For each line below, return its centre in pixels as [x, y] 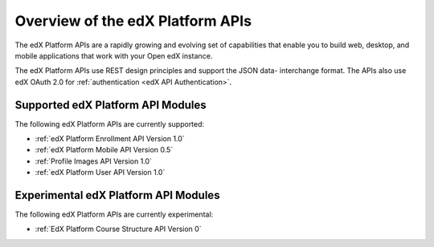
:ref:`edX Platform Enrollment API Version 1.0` [110, 139]
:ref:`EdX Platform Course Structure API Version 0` [118, 229]
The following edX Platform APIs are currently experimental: [114, 215]
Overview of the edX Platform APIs [133, 21]
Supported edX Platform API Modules [111, 105]
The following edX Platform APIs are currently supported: [110, 123]
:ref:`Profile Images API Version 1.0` [94, 161]
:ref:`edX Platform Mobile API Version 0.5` [104, 150]
